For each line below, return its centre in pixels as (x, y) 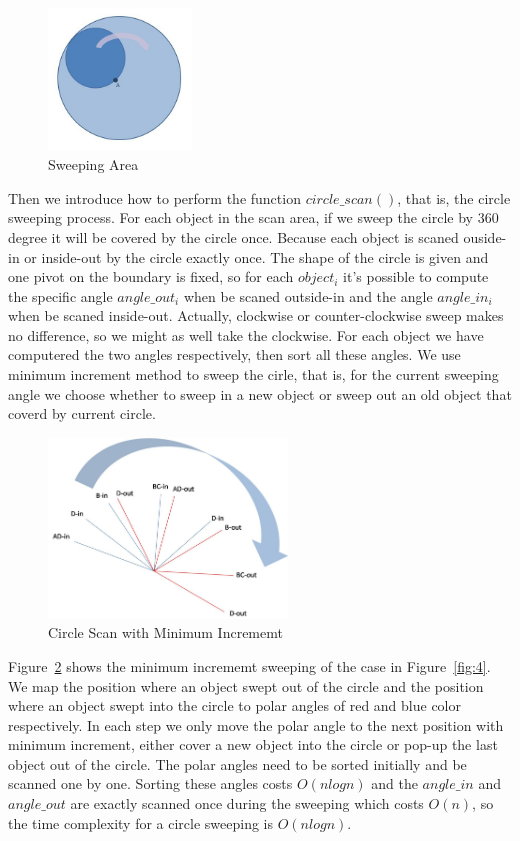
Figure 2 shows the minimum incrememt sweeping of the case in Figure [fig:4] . (249, 665)
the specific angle (60, 295)
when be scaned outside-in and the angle (308, 295)
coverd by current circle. (82, 413)
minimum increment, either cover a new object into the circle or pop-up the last (253, 744)
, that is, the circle (454, 197)
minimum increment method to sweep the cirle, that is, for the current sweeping (253, 374)
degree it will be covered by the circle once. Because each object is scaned (233, 236)
